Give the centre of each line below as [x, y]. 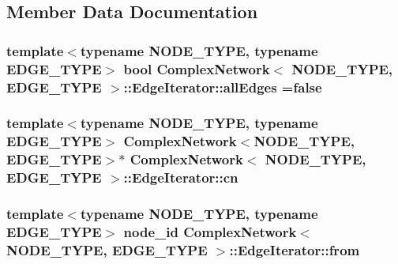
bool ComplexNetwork [197, 68]
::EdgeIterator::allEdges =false [223, 87]
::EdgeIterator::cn [181, 177]
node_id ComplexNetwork [210, 231]
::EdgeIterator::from [295, 249]
